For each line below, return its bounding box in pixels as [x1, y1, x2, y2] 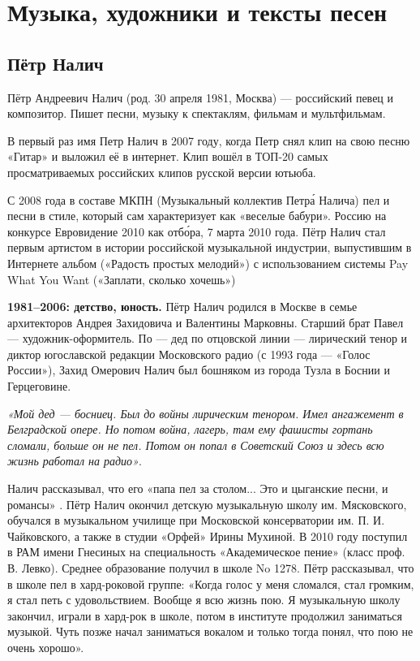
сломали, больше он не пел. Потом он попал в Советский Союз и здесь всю [7, 436, 384, 453]
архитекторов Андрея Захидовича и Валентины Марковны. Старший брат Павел [7, 313, 404, 330]
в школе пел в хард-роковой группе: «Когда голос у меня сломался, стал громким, [7, 575, 414, 592]
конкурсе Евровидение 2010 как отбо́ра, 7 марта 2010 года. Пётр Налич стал [7, 222, 386, 240]
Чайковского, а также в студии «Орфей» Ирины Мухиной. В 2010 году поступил [7, 527, 408, 544]
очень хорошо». [7, 638, 84, 655]
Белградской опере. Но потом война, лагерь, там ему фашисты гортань [7, 421, 373, 438]
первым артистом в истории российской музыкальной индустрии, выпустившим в [7, 239, 412, 256]
